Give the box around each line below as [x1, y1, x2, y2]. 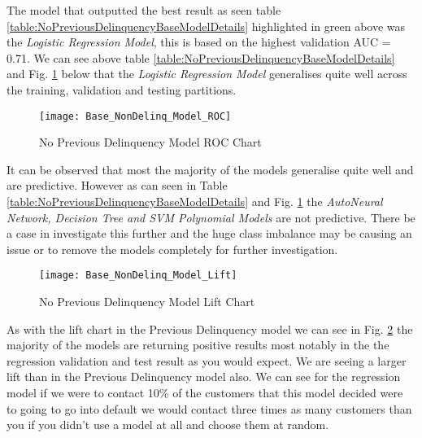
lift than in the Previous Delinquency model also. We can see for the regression [7, 368, 401, 385]
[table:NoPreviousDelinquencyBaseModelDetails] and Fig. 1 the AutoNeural [7, 193, 383, 209]
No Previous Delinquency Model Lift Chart [39, 293, 255, 310]
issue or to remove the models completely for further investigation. [7, 240, 338, 257]
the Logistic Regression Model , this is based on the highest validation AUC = [7, 33, 391, 50]
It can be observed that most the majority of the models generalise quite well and [7, 160, 414, 177]
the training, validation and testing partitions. [7, 81, 237, 98]
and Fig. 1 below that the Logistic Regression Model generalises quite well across [7, 65, 407, 82]
